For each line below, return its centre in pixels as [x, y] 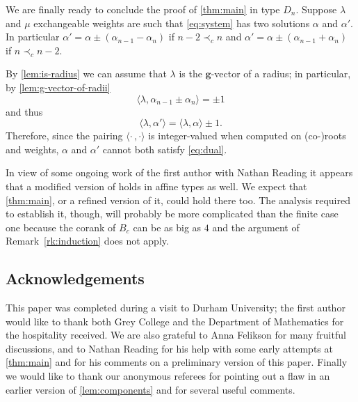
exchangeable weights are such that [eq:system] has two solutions [172, 23]
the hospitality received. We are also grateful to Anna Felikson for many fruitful [176, 335]
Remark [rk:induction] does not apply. [87, 241]
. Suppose [316, 9]
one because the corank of [61, 227]
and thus [24, 111]
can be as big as [167, 227]
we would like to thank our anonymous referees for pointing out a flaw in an [168, 376]
